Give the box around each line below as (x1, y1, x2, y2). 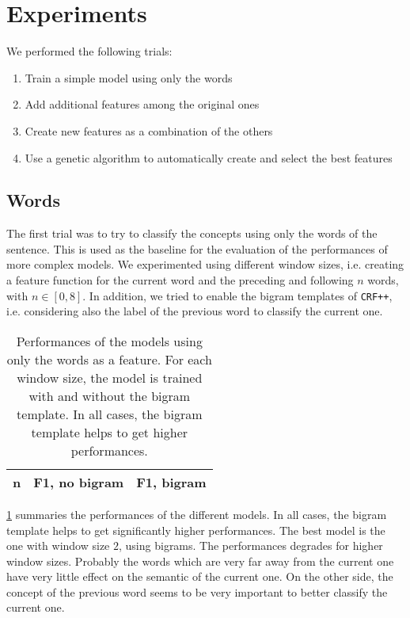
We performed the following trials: (6, 43, 173, 59)
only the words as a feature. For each (6, 349, 212, 368)
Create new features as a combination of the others (25, 122, 273, 139)
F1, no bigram (33, 472, 124, 491)
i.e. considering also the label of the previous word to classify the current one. (6, 303, 383, 319)
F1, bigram (136, 472, 207, 491)
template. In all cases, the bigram (17, 404, 203, 423)
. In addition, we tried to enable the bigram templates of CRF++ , (82, 287, 393, 303)
